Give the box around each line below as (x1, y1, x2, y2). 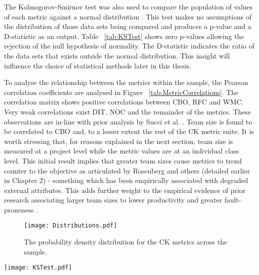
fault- (224, 194, 241, 205)
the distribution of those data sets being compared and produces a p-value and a (4, 21, 251, 31)
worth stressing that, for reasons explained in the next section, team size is (4, 135, 233, 146)
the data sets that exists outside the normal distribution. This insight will (4, 50, 230, 60)
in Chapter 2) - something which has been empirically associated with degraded (4, 175, 248, 185)
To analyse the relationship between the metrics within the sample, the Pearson (4, 77, 248, 87)
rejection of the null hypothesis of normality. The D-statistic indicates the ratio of (4, 40, 254, 51)
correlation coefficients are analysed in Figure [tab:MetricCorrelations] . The (4, 86, 238, 97)
